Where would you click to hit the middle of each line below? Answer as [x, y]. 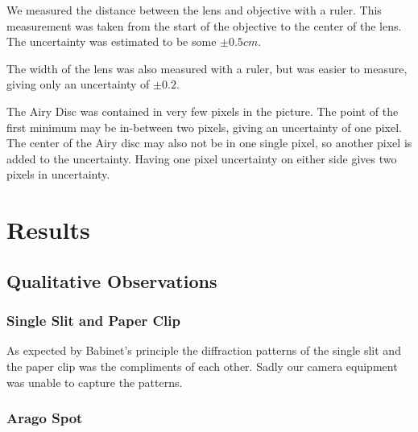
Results [48, 230]
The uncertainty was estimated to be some [112, 41]
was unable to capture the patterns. [95, 382]
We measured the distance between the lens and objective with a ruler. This [194, 10]
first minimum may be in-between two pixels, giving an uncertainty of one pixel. [205, 127]
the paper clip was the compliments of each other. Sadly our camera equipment [202, 366]
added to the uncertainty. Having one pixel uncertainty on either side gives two [202, 158]
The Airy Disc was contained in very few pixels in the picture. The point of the [203, 111]
